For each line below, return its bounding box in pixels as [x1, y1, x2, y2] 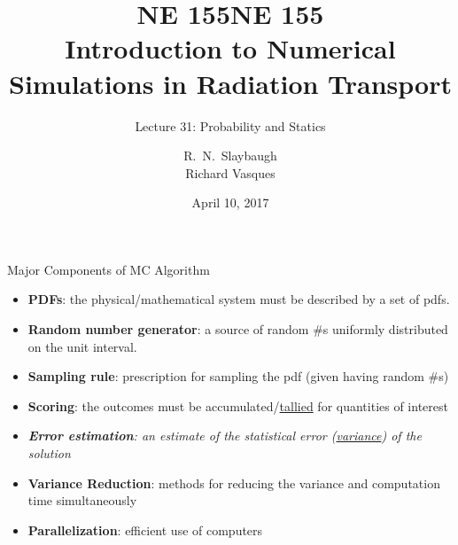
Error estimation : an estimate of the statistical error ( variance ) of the [27, 426, 422, 445]
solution [27, 444, 71, 463]
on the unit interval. [27, 337, 137, 355]
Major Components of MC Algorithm [7, 260, 210, 278]
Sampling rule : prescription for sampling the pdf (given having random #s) [27, 367, 449, 385]
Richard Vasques [185, 163, 276, 182]
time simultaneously [27, 491, 137, 510]
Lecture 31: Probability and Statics [135, 116, 326, 135]
